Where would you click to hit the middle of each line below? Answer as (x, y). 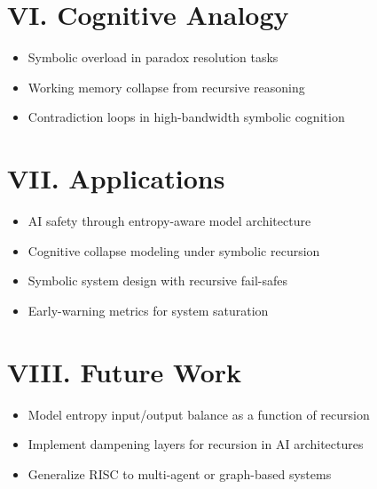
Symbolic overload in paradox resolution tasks (153, 57)
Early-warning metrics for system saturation (148, 310)
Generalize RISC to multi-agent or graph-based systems (180, 473)
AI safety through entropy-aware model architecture (169, 221)
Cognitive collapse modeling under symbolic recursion (174, 250)
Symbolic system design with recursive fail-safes (157, 281)
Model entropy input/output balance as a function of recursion (199, 414)
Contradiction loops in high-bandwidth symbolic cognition (186, 117)
